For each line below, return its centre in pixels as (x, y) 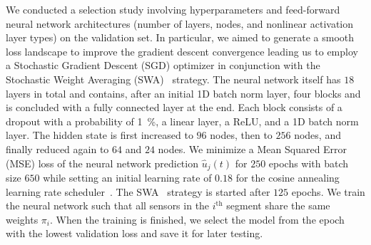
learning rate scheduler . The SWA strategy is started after (138, 191)
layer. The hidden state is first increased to (100, 135)
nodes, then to (241, 135)
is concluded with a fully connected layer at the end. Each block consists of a (174, 107)
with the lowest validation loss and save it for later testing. (134, 233)
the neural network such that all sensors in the (108, 205)
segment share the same (278, 205)
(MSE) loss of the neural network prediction (102, 163)
